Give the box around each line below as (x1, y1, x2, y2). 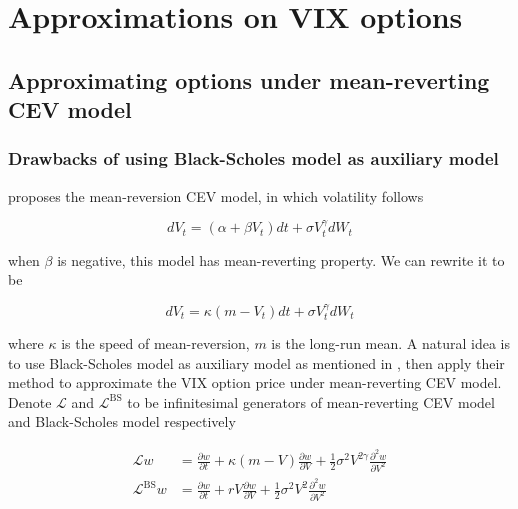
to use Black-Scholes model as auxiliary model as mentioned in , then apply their (8, 352, 505, 373)
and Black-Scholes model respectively (8, 411, 236, 432)
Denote (8, 391, 52, 412)
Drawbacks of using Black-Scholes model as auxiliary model (8, 146, 499, 171)
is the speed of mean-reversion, (61, 333, 250, 354)
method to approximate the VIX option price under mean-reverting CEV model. (8, 372, 502, 393)
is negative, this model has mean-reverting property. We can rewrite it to (57, 249, 505, 270)
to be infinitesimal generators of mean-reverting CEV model (127, 391, 495, 412)
